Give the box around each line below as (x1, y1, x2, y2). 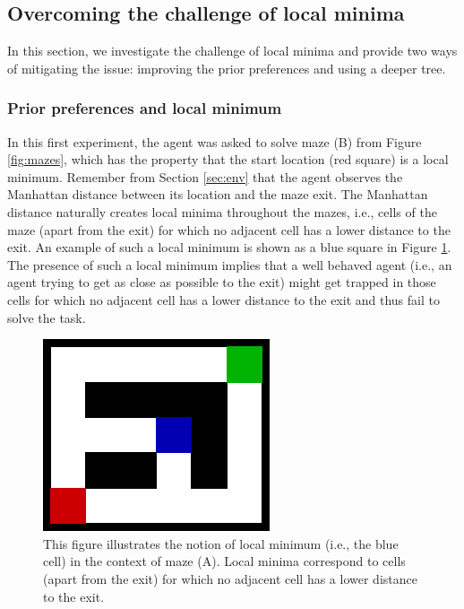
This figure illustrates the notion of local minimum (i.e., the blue (43, 534, 399, 552)
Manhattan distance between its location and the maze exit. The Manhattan (7, 185, 428, 204)
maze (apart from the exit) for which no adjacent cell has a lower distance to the (7, 220, 451, 239)
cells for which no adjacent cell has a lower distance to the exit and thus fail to (7, 290, 440, 309)
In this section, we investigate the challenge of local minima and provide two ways (7, 41, 458, 60)
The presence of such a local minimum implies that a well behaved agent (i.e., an (7, 255, 452, 274)
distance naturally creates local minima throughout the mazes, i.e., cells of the (7, 202, 437, 221)
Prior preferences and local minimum (7, 97, 282, 119)
